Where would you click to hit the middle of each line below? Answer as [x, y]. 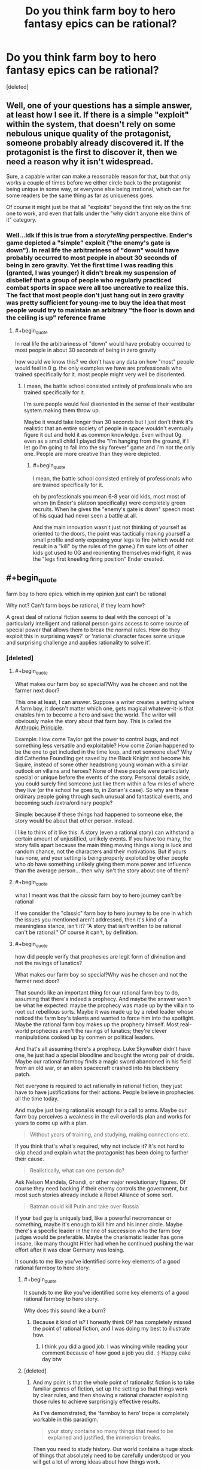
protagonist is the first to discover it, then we [92, 152]
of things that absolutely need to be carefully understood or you [111, 1456]
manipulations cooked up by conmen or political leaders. [85, 1037]
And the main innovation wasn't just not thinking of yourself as [110, 527]
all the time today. [37, 1099]
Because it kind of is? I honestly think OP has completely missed [112, 1322]
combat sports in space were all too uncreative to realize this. [97, 288]
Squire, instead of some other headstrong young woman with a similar [101, 764]
